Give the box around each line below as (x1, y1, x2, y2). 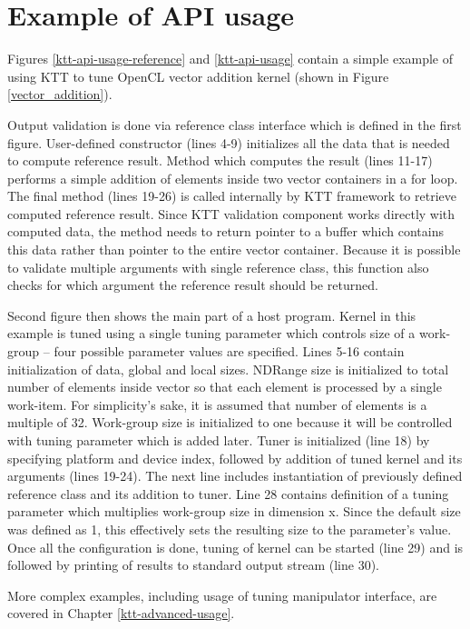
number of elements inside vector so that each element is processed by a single (7, 377, 442, 396)
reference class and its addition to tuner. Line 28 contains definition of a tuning (7, 484, 449, 503)
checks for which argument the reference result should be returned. (7, 275, 378, 295)
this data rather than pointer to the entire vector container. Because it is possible (7, 240, 461, 259)
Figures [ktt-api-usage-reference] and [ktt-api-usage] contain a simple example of (7, 49, 454, 68)
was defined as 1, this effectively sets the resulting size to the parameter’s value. (7, 519, 452, 538)
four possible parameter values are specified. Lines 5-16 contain (54, 342, 405, 361)
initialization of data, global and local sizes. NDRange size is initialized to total (7, 359, 449, 378)
